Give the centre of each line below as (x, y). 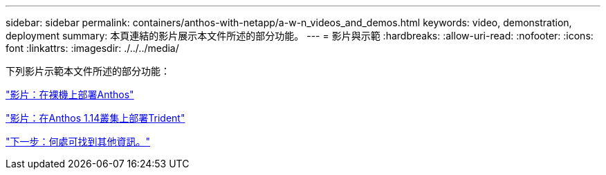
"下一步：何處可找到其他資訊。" (78, 141)
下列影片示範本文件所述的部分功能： (88, 71)
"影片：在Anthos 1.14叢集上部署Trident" (95, 118)
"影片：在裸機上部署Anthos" (70, 94)
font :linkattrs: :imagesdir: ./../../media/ (92, 48)
